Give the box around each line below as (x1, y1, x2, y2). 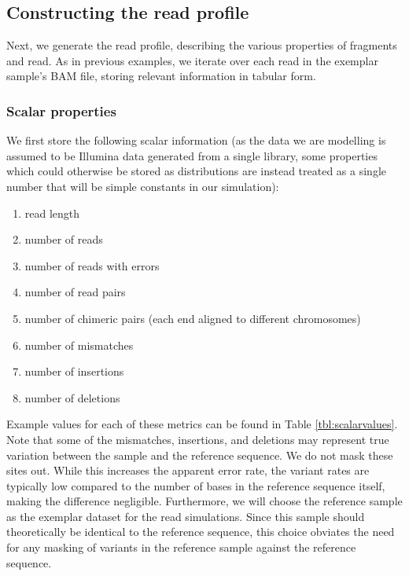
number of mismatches (24, 336, 134, 353)
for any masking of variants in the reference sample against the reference (6, 539, 356, 556)
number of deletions (24, 389, 120, 405)
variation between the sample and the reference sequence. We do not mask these (6, 446, 393, 463)
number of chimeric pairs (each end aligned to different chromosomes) (24, 310, 361, 326)
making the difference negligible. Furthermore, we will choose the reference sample (6, 493, 403, 509)
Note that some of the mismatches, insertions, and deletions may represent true (6, 431, 389, 447)
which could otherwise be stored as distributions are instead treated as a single (6, 163, 387, 179)
